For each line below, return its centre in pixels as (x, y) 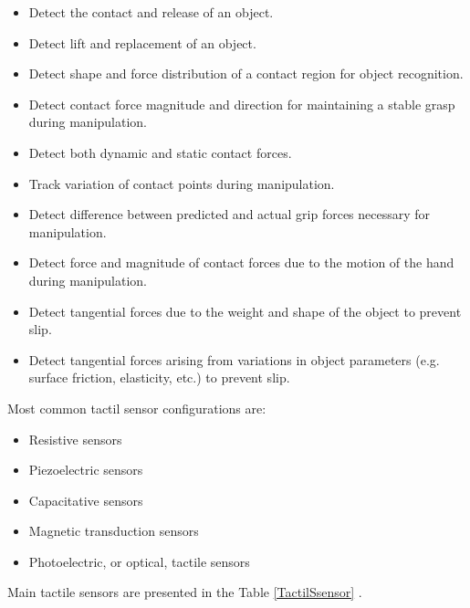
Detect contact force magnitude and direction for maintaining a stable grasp (242, 104)
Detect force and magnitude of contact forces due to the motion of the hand (241, 262)
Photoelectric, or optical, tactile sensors (139, 561)
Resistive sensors (75, 439)
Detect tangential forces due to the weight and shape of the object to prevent (245, 311)
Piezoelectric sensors (86, 470)
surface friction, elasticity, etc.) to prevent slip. (159, 377)
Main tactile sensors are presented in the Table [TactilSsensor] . (185, 592)
